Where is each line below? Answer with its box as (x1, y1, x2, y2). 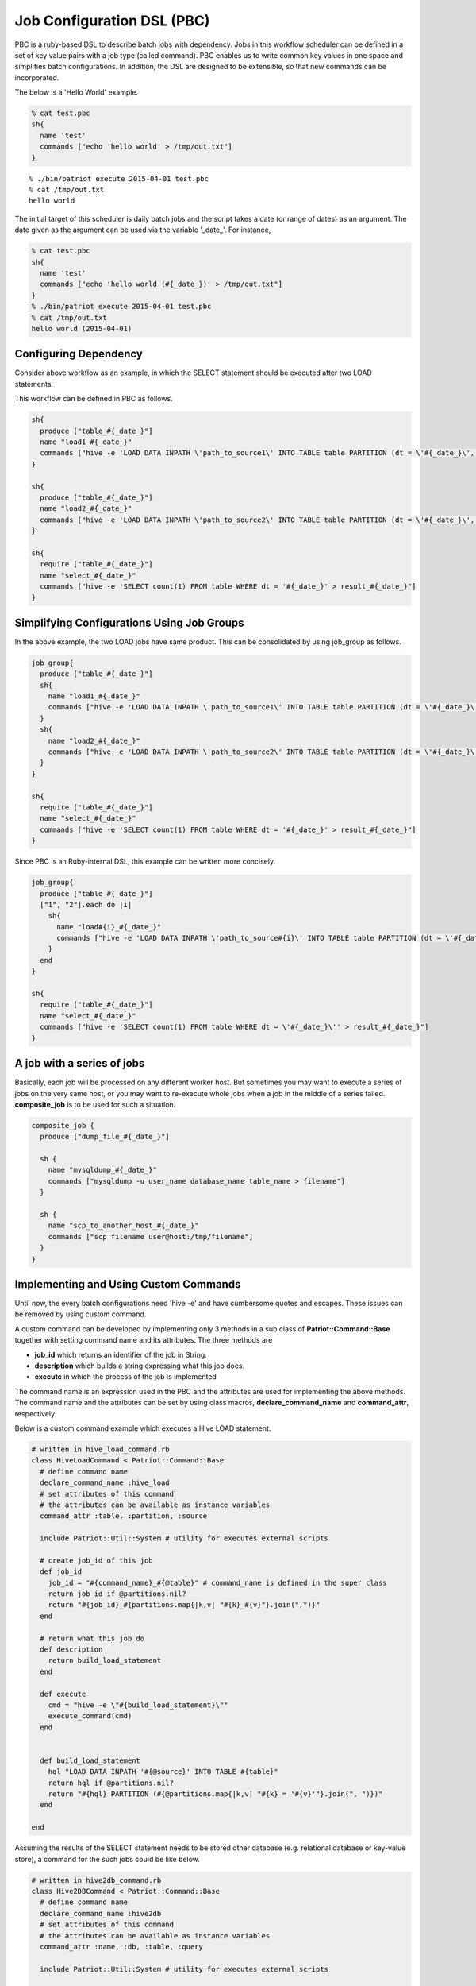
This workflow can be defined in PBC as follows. (14, 394, 174, 404)
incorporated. (14, 72, 59, 83)
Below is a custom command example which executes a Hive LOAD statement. (14, 1423, 271, 1433)
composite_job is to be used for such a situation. (14, 1099, 176, 1109)
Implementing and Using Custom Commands (14, 1277, 241, 1291)
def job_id (40, 1567, 83, 1576)
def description (40, 1644, 103, 1654)
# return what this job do (40, 1633, 145, 1643)
